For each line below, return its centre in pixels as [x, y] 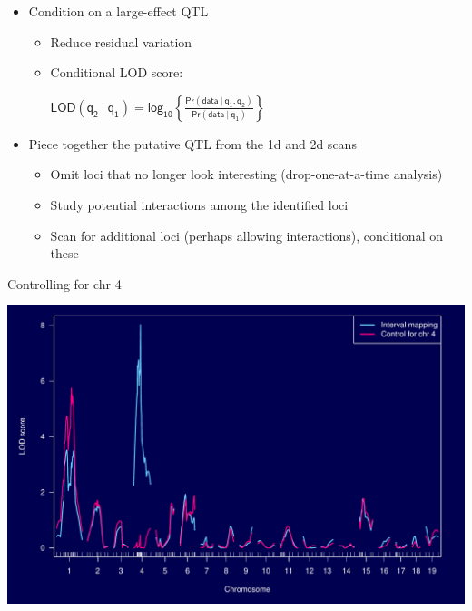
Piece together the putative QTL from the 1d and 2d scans [192, 143]
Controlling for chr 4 [64, 283]
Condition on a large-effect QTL [118, 11]
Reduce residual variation [121, 41]
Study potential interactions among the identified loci [199, 204]
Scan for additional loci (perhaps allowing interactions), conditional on [246, 235]
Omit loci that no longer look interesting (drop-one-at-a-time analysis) [246, 174]
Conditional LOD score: [117, 72]
